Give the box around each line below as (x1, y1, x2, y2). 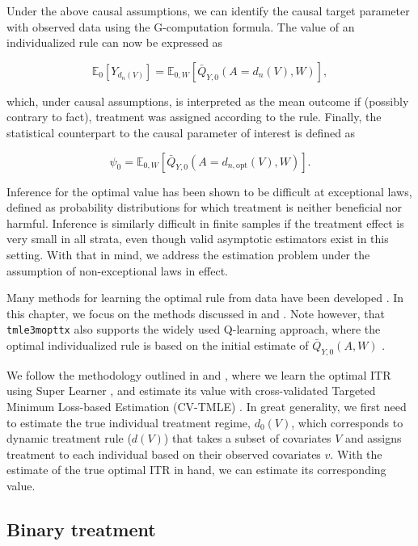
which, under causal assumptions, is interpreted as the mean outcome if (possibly (6, 92, 409, 109)
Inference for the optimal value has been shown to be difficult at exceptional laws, (6, 183, 412, 199)
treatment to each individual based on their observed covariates (6, 445, 321, 462)
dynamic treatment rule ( (6, 430, 132, 447)
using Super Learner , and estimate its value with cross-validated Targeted (6, 382, 376, 399)
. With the (330, 445, 382, 462)
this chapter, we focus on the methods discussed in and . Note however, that (6, 304, 385, 321)
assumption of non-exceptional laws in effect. (6, 262, 228, 279)
